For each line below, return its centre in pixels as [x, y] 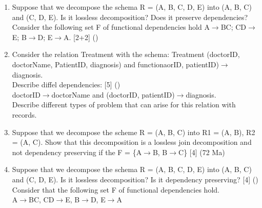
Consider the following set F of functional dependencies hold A [111, 27]
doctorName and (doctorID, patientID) [113, 94]
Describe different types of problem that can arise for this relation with [124, 105]
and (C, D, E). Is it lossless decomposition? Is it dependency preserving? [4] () [135, 179]
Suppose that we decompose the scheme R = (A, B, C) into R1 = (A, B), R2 [134, 132]
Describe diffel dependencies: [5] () [66, 84]
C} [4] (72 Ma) [202, 152]
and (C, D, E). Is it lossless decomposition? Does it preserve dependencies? [130, 17]
